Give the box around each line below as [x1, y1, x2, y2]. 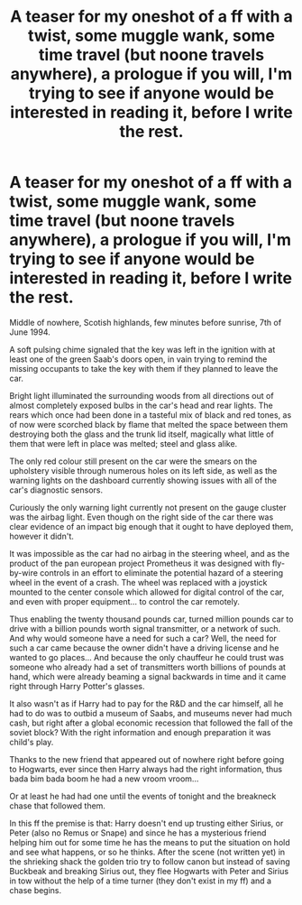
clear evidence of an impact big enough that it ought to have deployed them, [9, 521, 294, 531]
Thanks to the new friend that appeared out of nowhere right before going [9, 753, 285, 764]
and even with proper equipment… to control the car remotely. [9, 596, 241, 606]
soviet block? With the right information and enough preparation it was [9, 726, 271, 737]
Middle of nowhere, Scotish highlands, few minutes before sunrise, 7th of [9, 317, 282, 328]
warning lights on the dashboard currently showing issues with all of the [9, 475, 278, 485]
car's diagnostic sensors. [9, 485, 104, 495]
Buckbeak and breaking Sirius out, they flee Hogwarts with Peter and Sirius [9, 865, 289, 876]
